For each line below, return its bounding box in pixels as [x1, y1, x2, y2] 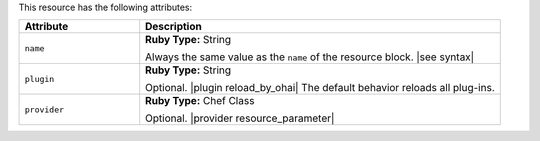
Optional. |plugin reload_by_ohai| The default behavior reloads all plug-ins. [145, 81, 495, 95]
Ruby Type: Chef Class [145, 94, 255, 108]
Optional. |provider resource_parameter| [145, 111, 335, 125]
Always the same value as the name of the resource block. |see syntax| [145, 50, 475, 64]
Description [145, 20, 202, 34]
